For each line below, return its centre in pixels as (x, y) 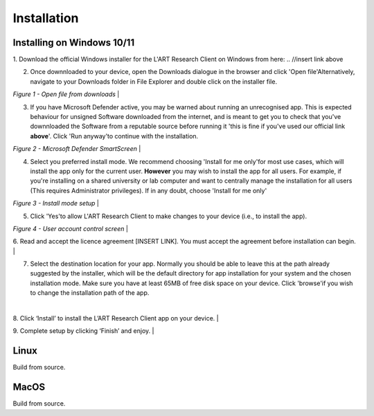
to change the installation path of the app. (90, 293)
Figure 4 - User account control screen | (70, 228)
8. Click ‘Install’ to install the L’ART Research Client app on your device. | (116, 318)
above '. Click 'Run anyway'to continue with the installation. (114, 136)
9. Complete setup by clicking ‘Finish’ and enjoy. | (83, 331)
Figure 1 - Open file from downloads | (66, 94)
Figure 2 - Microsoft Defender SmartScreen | (77, 149)
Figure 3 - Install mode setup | (56, 204)
